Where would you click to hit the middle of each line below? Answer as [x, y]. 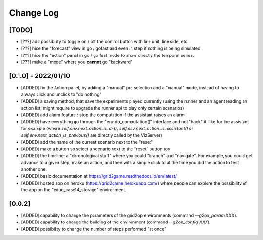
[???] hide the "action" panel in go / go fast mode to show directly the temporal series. [108, 55]
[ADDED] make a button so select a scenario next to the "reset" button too [96, 149]
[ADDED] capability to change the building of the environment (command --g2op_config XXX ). [116, 222]
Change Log [34, 13]
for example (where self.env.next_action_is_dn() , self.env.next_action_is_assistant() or [107, 129]
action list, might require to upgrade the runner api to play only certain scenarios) [103, 108]
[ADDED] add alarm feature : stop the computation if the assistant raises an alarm [103, 115]
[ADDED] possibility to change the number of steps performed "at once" [94, 229]
